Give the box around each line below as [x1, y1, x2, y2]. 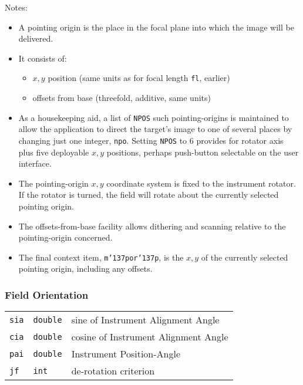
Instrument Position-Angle [71, 347, 181, 361]
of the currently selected [201, 251, 288, 263]
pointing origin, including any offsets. [18, 262, 153, 275]
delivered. [18, 32, 53, 45]
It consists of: [18, 52, 67, 64]
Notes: [5, 1, 28, 13]
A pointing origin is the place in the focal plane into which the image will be [18, 21, 294, 33]
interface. [18, 157, 52, 170]
